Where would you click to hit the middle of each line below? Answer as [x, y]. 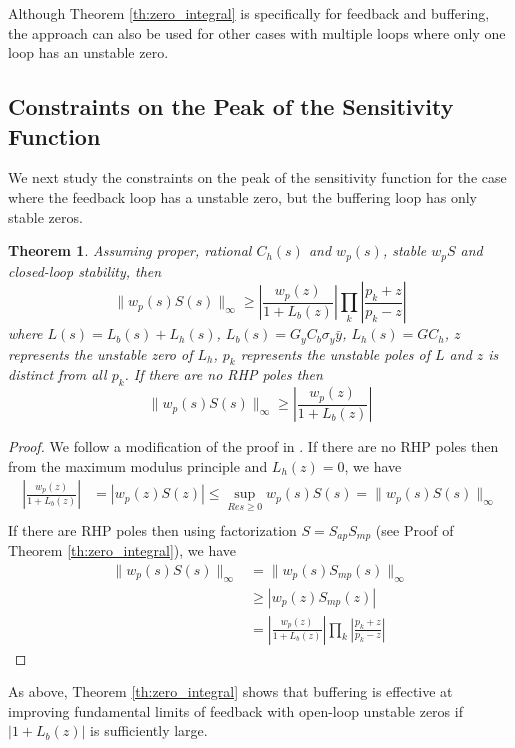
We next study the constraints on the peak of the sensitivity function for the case [257, 177]
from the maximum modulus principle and [138, 465]
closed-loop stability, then [85, 270]
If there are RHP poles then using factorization [152, 529]
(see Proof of [414, 529]
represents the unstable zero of [100, 353]
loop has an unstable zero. [88, 52]
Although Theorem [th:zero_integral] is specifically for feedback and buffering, [249, 13]
